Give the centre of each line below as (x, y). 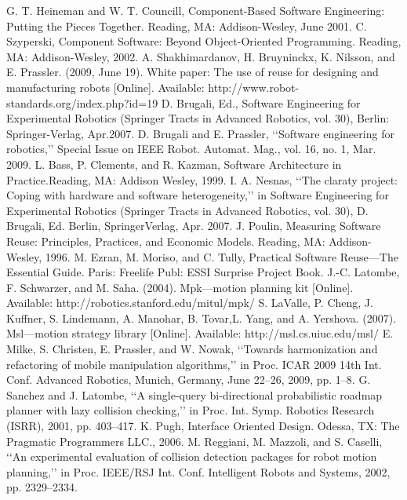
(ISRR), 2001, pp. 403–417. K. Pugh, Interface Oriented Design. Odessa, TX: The (203, 426)
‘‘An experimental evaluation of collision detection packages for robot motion (192, 456)
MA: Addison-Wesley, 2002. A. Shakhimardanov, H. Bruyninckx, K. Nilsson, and (201, 56)
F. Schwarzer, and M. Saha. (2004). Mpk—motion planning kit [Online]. (180, 287)
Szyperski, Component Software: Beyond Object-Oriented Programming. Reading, (204, 41)
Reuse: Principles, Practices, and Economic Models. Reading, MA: (166, 241)
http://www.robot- (254, 87)
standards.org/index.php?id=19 (82, 102)
